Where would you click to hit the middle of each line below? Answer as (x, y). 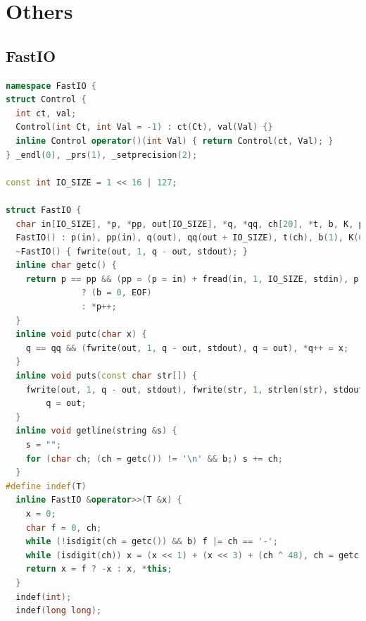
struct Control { (46, 100)
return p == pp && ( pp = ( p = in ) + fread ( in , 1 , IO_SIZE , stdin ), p (192, 279)
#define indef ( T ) (46, 486)
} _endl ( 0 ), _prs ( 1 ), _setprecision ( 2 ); (102, 155)
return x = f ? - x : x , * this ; (99, 569)
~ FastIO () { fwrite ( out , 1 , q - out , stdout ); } (132, 251)
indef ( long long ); (59, 611)
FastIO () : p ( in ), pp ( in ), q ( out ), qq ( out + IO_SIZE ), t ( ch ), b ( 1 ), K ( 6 (190, 238)
